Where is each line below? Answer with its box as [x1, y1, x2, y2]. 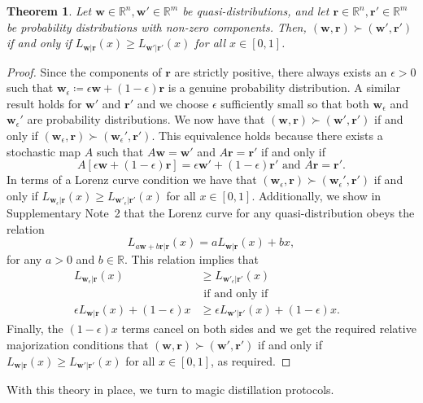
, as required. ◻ [211, 352, 291, 369]
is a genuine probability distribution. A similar [168, 79, 400, 96]
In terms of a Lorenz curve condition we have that [7, 171, 257, 188]
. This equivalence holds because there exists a [151, 127, 383, 144]
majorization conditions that [7, 336, 149, 353]
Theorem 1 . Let [7, 2, 92, 19]
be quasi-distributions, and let [182, 2, 329, 19]
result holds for [7, 94, 82, 112]
